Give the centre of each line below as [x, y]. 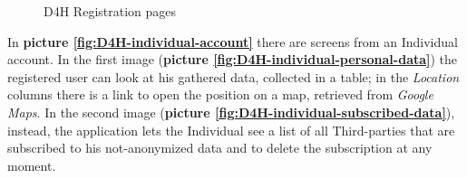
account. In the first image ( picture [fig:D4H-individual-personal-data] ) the [233, 59]
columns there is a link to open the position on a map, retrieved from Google [220, 94]
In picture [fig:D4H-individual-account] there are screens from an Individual [233, 41]
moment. [32, 165]
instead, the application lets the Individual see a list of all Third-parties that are [231, 130]
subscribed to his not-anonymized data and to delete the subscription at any [220, 148]
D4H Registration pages [110, 11]
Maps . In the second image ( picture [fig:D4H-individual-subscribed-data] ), [231, 112]
